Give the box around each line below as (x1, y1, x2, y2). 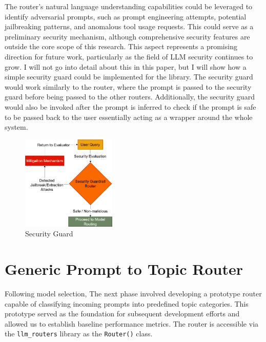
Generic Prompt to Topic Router (5, 258, 243, 279)
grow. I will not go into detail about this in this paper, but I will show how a (5, 61, 247, 72)
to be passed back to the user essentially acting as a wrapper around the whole (5, 111, 253, 122)
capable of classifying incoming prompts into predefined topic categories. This (5, 298, 249, 309)
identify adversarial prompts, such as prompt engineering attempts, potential (5, 11, 247, 22)
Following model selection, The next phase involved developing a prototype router (5, 288, 262, 298)
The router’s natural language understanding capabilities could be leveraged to (5, 1, 253, 11)
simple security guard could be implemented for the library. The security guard (5, 71, 253, 82)
